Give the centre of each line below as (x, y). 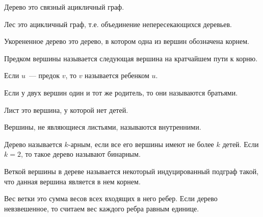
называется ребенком (117, 75)
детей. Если (241, 144)
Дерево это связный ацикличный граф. (64, 7)
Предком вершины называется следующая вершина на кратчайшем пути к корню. (131, 58)
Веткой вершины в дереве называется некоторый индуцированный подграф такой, (131, 171)
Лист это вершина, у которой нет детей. (66, 110)
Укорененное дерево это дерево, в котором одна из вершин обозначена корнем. (127, 41)
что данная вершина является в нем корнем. (72, 181)
